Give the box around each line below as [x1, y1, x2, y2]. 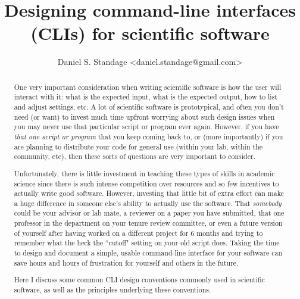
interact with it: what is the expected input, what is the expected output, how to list [14, 92, 277, 102]
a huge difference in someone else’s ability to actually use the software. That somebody [14, 198, 282, 208]
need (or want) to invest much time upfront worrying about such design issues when [14, 111, 275, 122]
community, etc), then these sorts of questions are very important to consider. [14, 151, 255, 161]
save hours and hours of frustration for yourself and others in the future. [14, 257, 239, 267]
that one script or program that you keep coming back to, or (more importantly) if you [14, 131, 283, 141]
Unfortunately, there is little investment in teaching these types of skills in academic [14, 168, 275, 178]
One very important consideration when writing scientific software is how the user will [14, 82, 282, 92]
